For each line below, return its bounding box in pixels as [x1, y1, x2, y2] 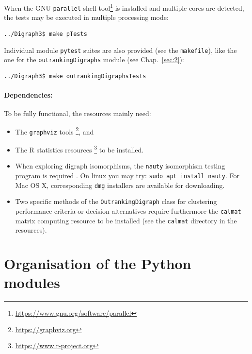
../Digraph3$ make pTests [4, 30, 87, 37]
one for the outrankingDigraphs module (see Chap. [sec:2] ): [4, 54, 184, 65]
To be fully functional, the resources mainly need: [4, 108, 151, 118]
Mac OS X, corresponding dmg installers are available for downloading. [15, 180, 225, 190]
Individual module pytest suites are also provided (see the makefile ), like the [4, 45, 237, 55]
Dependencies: [4, 90, 53, 100]
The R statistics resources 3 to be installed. [15, 143, 144, 154]
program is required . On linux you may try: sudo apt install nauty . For [15, 170, 239, 181]
